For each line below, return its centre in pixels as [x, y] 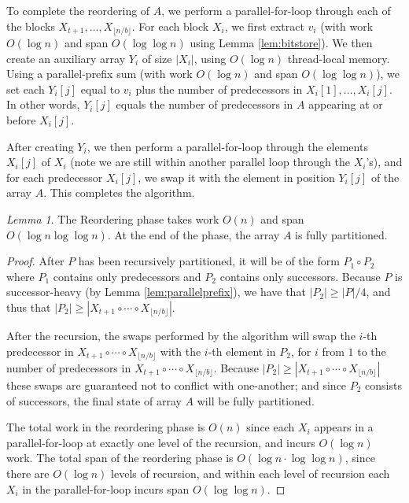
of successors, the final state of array [94, 400]
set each [26, 89]
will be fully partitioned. [256, 400]
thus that [29, 307]
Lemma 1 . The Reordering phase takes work [113, 218]
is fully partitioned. [341, 234]
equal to [100, 89]
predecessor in [40, 351]
